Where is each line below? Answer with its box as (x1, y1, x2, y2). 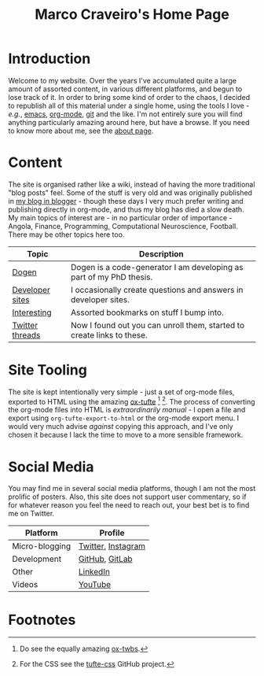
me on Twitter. (8, 509, 55, 519)
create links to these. (70, 329, 148, 340)
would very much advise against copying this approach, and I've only (8, 422, 233, 431)
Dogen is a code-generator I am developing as (70, 261, 244, 272)
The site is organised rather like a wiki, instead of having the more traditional (8, 179, 255, 189)
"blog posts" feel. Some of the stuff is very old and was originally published (8, 187, 253, 198)
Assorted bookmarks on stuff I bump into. (70, 307, 224, 318)
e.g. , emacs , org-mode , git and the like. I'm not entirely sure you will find (8, 109, 243, 119)
